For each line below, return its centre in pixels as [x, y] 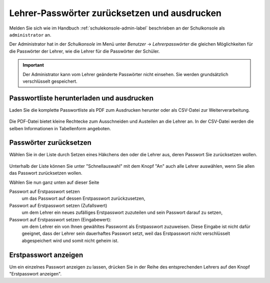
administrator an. [30, 35]
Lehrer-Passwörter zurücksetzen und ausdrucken [115, 13]
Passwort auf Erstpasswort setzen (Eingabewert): [60, 219]
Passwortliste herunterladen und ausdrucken [81, 98]
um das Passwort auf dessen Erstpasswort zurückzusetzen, [83, 198]
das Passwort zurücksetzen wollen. [46, 173]
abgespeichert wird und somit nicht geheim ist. [70, 240]
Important [33, 65]
